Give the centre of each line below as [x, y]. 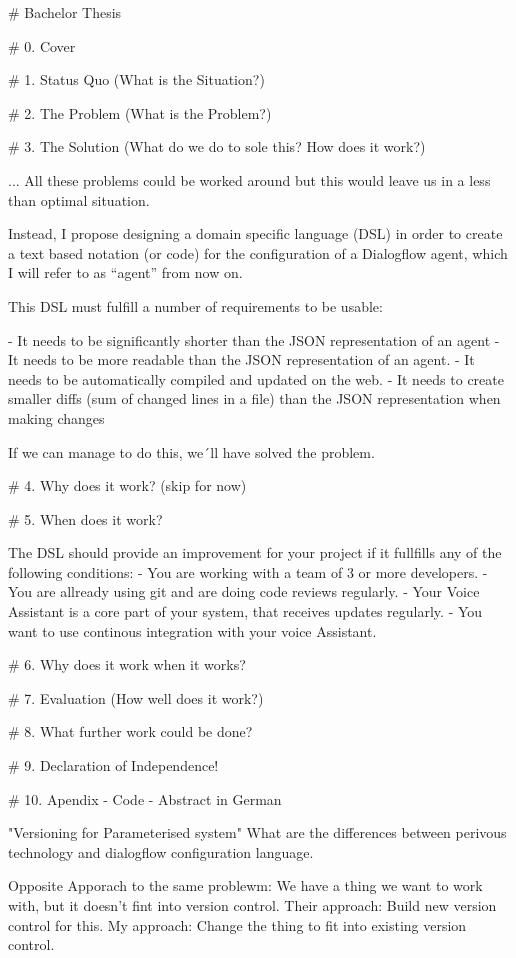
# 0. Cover [42, 45]
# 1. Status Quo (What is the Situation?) [136, 79]
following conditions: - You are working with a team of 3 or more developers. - [248, 571]
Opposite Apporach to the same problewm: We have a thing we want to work [245, 885]
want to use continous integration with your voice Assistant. [192, 630]
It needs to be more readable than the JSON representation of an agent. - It [241, 359]
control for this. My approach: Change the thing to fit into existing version [237, 924]
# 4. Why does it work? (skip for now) [127, 485]
